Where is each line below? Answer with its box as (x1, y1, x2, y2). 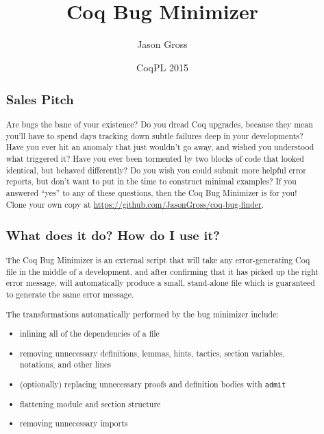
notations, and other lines (20, 359, 111, 370)
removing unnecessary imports (20, 418, 128, 429)
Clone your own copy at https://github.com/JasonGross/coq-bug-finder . (5, 198, 264, 210)
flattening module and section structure (20, 398, 161, 409)
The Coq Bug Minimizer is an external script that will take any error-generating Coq (5, 254, 310, 266)
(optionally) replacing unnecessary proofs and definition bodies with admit (20, 378, 286, 389)
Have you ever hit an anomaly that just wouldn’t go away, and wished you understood (5, 141, 314, 153)
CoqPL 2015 (136, 60, 188, 74)
